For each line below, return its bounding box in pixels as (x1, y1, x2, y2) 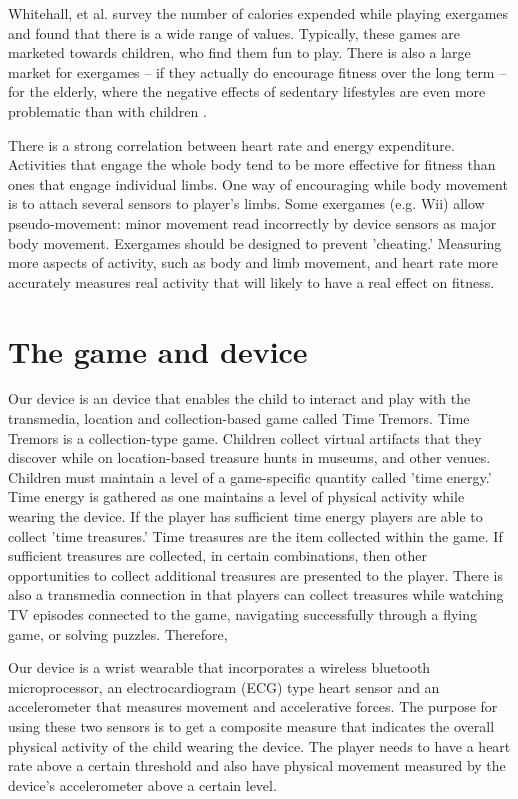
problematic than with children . (8, 100, 207, 121)
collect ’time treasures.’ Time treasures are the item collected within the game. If (8, 525, 503, 546)
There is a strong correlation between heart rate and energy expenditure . (8, 134, 455, 155)
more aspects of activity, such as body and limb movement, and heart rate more (8, 252, 499, 273)
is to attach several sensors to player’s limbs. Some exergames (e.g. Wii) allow (8, 193, 485, 214)
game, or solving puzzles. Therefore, (8, 623, 228, 644)
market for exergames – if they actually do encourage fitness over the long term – (8, 61, 507, 82)
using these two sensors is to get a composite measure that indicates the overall (8, 715, 495, 736)
